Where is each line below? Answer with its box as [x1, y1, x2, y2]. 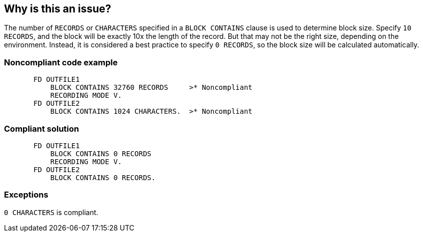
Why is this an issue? [4, 2, 111, 15]
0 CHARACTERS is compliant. [4, 208, 98, 217]
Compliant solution [4, 123, 79, 134]
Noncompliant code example [4, 57, 118, 67]
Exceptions [4, 190, 48, 200]
